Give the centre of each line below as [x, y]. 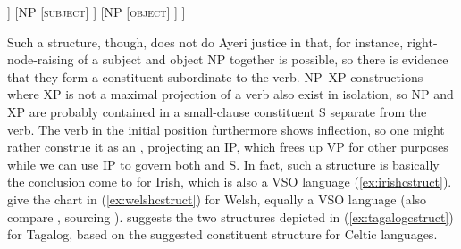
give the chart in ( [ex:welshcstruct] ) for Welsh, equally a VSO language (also [217, 199]
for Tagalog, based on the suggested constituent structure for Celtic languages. [222, 234]
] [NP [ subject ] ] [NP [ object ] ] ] [96, 12]
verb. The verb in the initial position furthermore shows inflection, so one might [226, 129]
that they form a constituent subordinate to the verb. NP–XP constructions [215, 76]
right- [422, 41]
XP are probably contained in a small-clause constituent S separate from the [217, 111]
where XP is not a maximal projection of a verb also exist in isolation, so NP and [230, 94]
